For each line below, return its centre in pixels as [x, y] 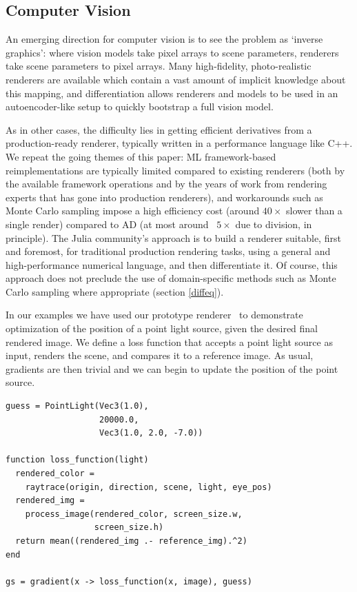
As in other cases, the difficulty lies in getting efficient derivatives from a [159, 129]
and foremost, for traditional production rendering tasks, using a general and [168, 251]
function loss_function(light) [77, 460]
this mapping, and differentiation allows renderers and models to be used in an [172, 93]
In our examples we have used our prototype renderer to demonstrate [154, 315]
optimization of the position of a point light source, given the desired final [162, 328]
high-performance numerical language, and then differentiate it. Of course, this [172, 264]
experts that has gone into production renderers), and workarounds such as [164, 197]
